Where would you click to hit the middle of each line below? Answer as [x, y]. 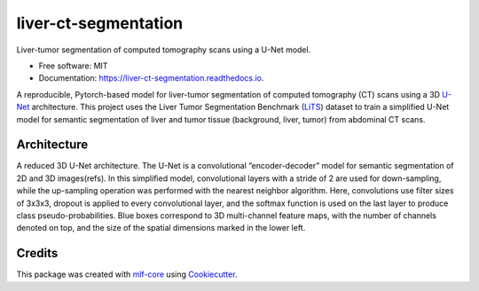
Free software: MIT [73, 66]
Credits [37, 253]
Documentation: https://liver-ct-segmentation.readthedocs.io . [151, 78]
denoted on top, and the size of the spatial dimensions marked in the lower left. [161, 228]
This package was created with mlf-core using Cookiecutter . [127, 274]
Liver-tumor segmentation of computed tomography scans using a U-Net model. [164, 50]
